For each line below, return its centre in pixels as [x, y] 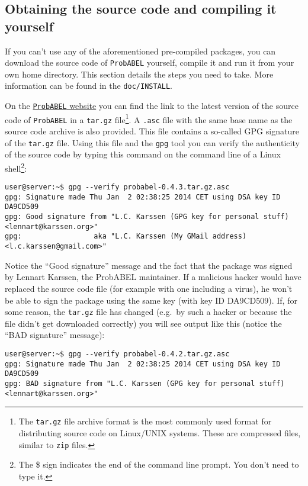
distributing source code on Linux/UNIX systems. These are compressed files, [160, 432]
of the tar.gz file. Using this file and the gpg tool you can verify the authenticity [152, 142]
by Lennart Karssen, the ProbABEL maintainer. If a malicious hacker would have [153, 277]
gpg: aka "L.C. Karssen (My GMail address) [126, 236]
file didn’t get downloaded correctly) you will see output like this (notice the [143, 323]
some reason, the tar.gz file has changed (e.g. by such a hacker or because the [148, 312]
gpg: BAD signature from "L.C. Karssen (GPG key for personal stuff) [145, 383]
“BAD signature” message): [55, 335]
